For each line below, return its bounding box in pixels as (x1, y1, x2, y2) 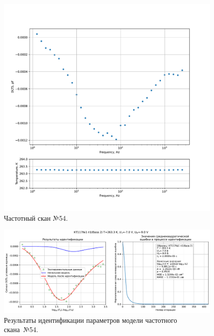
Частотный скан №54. (4, 212, 68, 223)
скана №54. (4, 324, 38, 335)
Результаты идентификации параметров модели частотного (4, 315, 177, 325)
